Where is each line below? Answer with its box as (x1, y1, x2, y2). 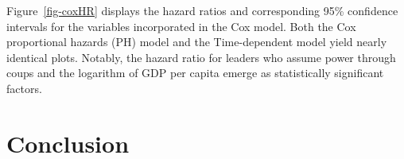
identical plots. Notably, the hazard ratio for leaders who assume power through (6, 48, 396, 65)
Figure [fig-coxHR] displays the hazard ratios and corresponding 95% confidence (6, 2, 398, 18)
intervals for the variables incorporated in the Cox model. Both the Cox (6, 17, 356, 34)
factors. (6, 79, 42, 96)
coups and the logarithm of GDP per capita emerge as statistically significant (6, 64, 384, 81)
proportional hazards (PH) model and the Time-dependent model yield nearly (6, 33, 387, 50)
